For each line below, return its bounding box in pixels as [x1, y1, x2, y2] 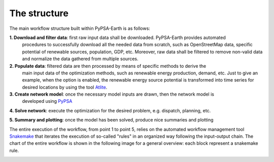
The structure [9, 8, 68, 19]
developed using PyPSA [22, 98, 73, 104]
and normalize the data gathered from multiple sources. [22, 56, 139, 62]
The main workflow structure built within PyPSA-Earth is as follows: [9, 25, 151, 31]
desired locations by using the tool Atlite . [22, 84, 108, 90]
